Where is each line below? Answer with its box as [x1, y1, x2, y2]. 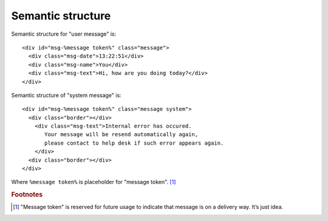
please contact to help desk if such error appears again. [44, 139, 224, 147]
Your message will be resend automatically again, [44, 131, 199, 138]
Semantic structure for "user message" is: [11, 30, 117, 38]
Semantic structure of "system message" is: [11, 91, 121, 99]
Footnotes [11, 191, 43, 199]
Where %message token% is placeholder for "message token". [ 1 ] [11, 179, 176, 186]
